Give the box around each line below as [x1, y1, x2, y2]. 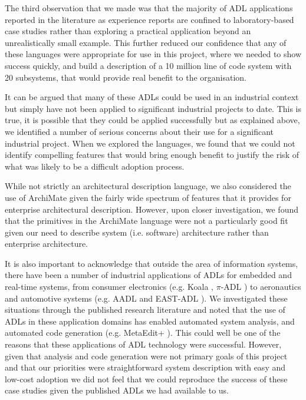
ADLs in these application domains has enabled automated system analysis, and [5, 315, 295, 327]
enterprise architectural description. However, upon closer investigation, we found [5, 203, 298, 215]
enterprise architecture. [5, 237, 88, 250]
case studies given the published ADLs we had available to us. [5, 384, 229, 396]
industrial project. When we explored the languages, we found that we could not [5, 137, 295, 149]
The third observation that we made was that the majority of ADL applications [5, 2, 293, 14]
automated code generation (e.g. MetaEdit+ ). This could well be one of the [5, 326, 281, 339]
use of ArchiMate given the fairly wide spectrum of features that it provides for [5, 191, 291, 203]
